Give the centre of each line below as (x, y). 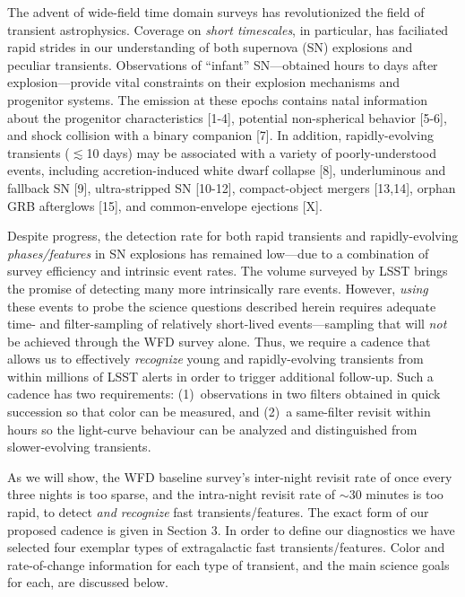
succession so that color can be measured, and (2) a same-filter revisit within (219, 412)
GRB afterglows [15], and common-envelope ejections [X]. (165, 205)
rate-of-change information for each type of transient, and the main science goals (228, 564)
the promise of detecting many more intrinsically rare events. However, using (218, 288)
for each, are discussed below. (88, 582)
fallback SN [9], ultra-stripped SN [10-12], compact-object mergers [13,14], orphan (232, 187)
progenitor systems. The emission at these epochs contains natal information (217, 99)
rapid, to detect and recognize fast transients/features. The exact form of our (218, 512)
